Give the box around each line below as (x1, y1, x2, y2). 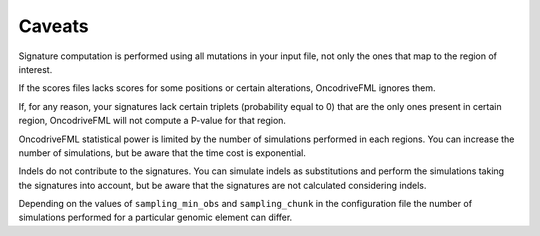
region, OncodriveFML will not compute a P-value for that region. (18, 115, 287, 127)
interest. (18, 63, 53, 75)
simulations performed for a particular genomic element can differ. (18, 211, 293, 224)
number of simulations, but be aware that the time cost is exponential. (18, 146, 307, 159)
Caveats (18, 15, 89, 37)
